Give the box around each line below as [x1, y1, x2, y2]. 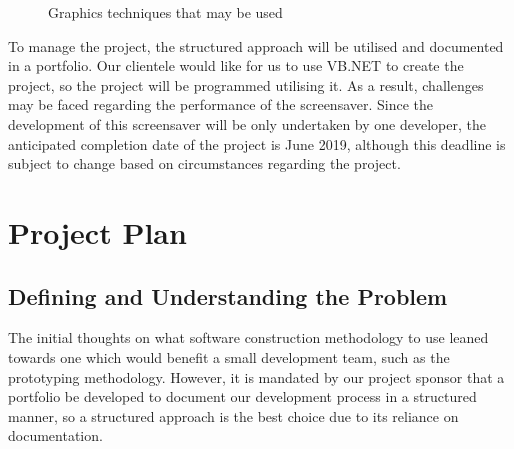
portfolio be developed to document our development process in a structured [8, 386, 477, 407]
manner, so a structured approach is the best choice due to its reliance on [8, 405, 459, 426]
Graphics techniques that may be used [48, 2, 283, 22]
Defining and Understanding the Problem [8, 280, 448, 311]
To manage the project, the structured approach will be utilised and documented [8, 35, 504, 56]
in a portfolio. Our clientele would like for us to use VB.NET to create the [8, 55, 464, 76]
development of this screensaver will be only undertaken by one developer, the [8, 113, 486, 134]
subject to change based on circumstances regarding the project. [8, 153, 401, 174]
